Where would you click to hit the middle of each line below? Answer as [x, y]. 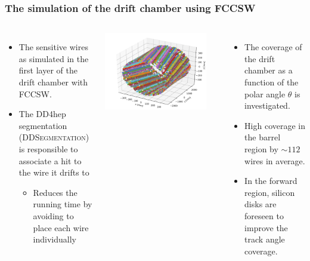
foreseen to [264, 215]
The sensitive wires [53, 47]
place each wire [61, 227]
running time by [63, 204]
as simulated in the [54, 58]
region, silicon [270, 192]
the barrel [263, 137]
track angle [265, 239]
